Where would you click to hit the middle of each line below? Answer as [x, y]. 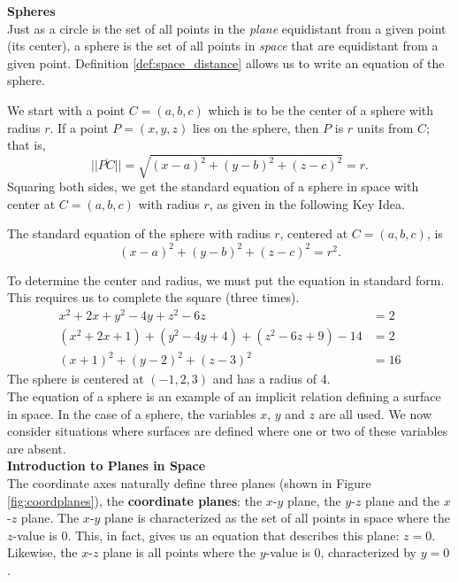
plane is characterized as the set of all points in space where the [277, 518]
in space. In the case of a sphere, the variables [132, 413]
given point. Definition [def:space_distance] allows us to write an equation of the [226, 62]
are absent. [37, 448]
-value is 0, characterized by [341, 552]
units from [385, 127]
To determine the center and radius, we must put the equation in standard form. [226, 279]
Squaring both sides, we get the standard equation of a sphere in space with [213, 186]
